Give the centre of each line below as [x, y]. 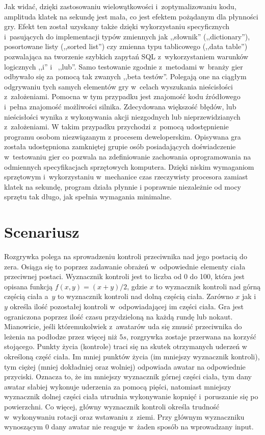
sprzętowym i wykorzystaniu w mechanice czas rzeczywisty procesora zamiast [126, 177]
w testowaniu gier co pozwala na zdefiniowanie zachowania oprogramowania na [128, 156]
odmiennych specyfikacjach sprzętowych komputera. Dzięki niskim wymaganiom [129, 166]
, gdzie [137, 286]
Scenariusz [42, 232]
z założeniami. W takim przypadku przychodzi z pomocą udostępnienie [116, 127]
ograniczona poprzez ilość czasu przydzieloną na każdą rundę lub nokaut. [118, 316]
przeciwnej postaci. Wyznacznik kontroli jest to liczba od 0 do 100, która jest [125, 276]
